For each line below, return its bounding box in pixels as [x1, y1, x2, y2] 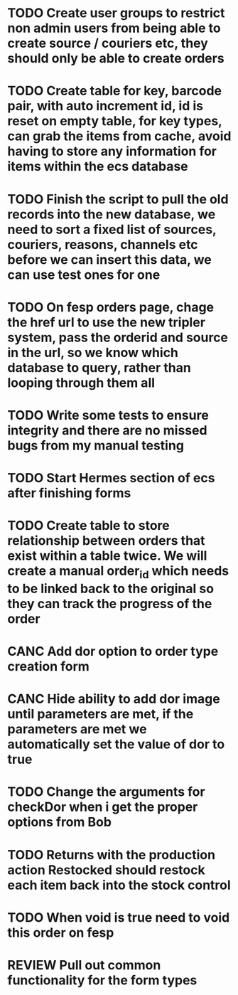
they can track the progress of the [7, 595, 212, 612]
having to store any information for [7, 144, 217, 159]
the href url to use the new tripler [7, 314, 206, 330]
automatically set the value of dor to [7, 736, 225, 752]
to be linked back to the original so [7, 580, 215, 597]
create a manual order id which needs [7, 563, 229, 581]
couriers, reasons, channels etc [7, 236, 198, 252]
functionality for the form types [7, 972, 198, 989]
